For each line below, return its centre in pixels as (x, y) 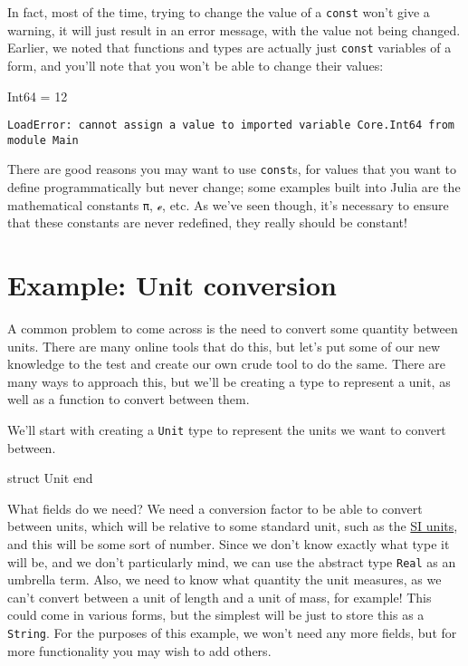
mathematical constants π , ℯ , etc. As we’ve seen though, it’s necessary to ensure (228, 204)
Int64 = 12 (38, 96)
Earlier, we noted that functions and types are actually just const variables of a (229, 48)
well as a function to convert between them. (129, 399)
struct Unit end (50, 478)
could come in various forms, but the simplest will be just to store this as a (216, 615)
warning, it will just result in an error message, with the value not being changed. (234, 29)
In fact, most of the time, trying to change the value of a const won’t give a (219, 12)
